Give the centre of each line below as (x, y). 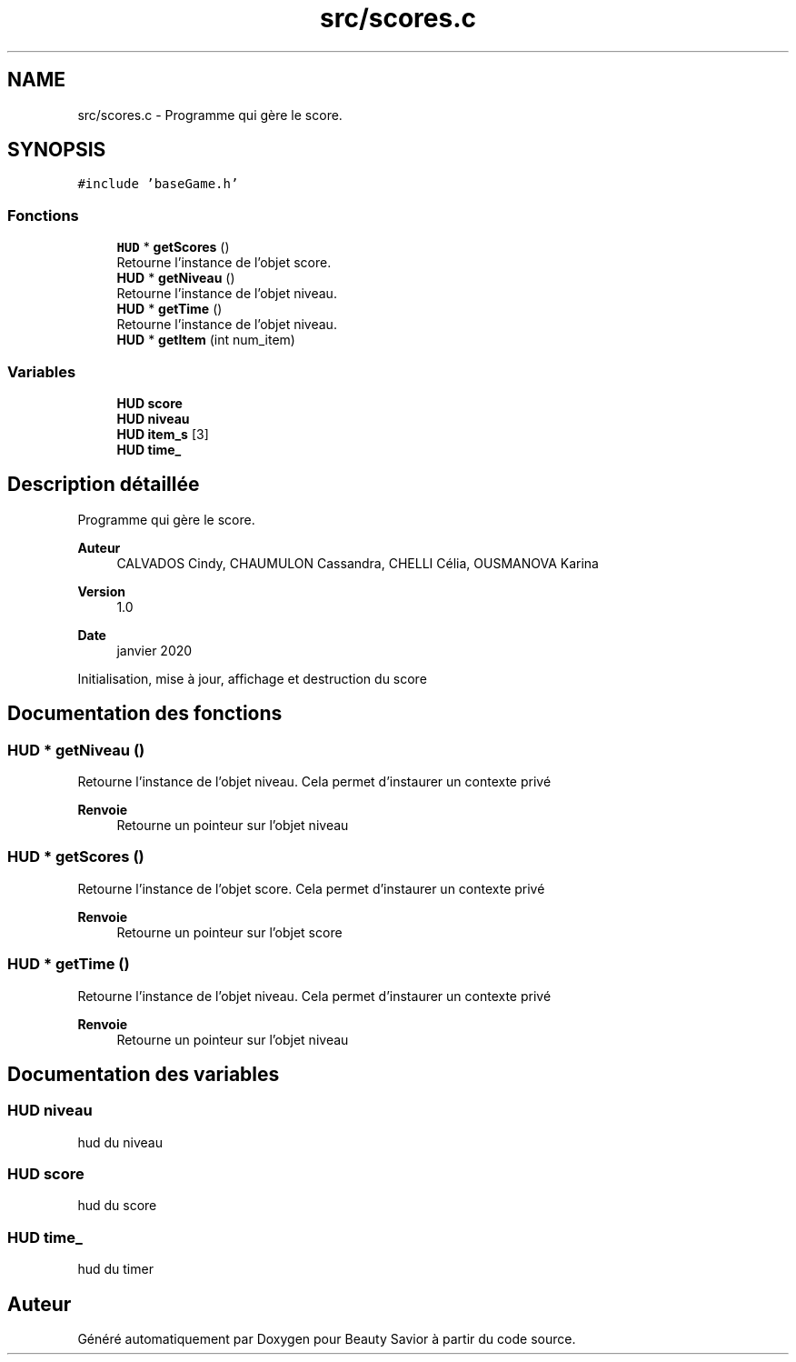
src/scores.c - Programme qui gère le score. (210, 115)
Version (101, 591)
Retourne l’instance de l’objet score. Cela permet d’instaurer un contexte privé (311, 888)
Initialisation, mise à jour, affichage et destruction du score (252, 678)
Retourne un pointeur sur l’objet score (229, 932)
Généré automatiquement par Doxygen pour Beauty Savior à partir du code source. (327, 1339)
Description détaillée (104, 485)
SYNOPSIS (57, 150)
